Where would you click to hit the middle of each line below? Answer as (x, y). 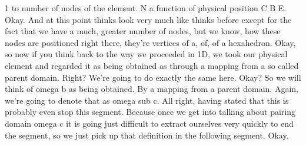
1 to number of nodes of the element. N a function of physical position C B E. (146, 8)
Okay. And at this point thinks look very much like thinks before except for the (148, 19)
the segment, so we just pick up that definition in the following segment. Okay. (147, 135)
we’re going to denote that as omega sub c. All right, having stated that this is (147, 100)
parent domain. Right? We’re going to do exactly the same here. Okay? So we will (153, 77)
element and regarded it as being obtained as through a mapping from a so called (152, 65)
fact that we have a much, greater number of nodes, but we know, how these (143, 31)
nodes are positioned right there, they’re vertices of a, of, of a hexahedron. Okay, (150, 42)
